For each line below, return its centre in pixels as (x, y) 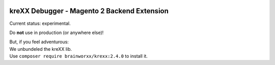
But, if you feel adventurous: (39, 42)
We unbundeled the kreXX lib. (41, 49)
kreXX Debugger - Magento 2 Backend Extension (89, 11)
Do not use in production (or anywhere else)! (57, 32)
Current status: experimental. (40, 23)
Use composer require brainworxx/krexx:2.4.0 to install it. (78, 56)
